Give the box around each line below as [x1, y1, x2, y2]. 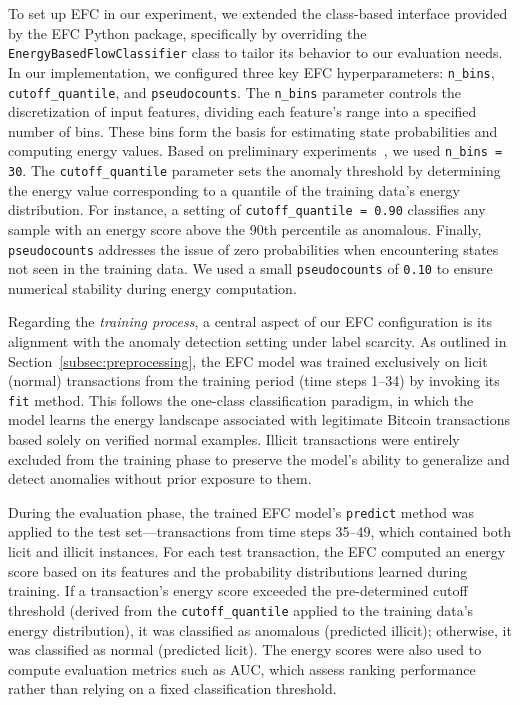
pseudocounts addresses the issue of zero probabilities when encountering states [8, 238, 499, 259]
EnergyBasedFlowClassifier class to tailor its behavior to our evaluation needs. [8, 42, 503, 63]
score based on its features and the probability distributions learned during [8, 560, 468, 581]
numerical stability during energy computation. [8, 277, 297, 298]
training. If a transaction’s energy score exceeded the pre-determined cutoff [8, 580, 468, 601]
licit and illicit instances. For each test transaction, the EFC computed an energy [8, 541, 506, 562]
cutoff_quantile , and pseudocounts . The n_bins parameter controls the [8, 81, 462, 102]
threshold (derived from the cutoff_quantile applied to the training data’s [8, 599, 474, 620]
